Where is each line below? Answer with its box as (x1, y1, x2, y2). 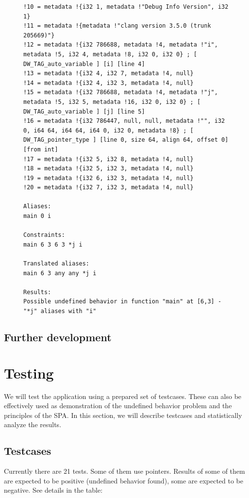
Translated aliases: (23, 260, 90, 267)
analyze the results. (4, 419, 62, 430)
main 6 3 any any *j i (23, 269, 97, 277)
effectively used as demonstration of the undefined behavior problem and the (4, 400, 232, 411)
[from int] (23, 146, 58, 153)
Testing (4, 363, 54, 382)
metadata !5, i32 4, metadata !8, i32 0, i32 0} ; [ (23, 50, 197, 58)
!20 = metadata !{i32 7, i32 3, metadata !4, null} (23, 184, 194, 191)
